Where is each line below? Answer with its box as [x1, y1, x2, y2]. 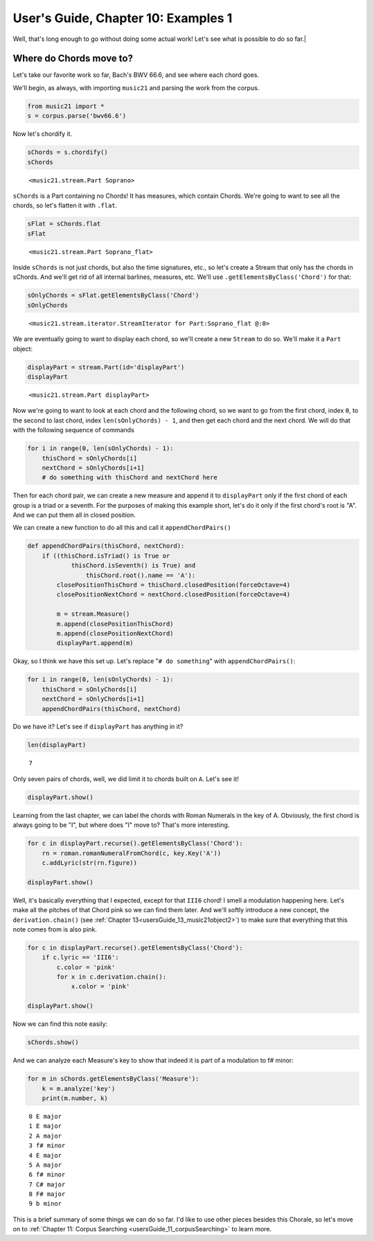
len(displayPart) [27, 741, 87, 749]
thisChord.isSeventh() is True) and [71, 562, 196, 570]
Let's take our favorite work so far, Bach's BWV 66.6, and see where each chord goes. [12, 71, 260, 79]
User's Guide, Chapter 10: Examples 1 [12, 10, 233, 26]
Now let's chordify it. [12, 130, 73, 138]
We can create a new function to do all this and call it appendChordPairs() [12, 524, 231, 532]
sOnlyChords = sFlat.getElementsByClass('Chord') [27, 291, 199, 300]
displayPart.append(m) [56, 639, 134, 647]
